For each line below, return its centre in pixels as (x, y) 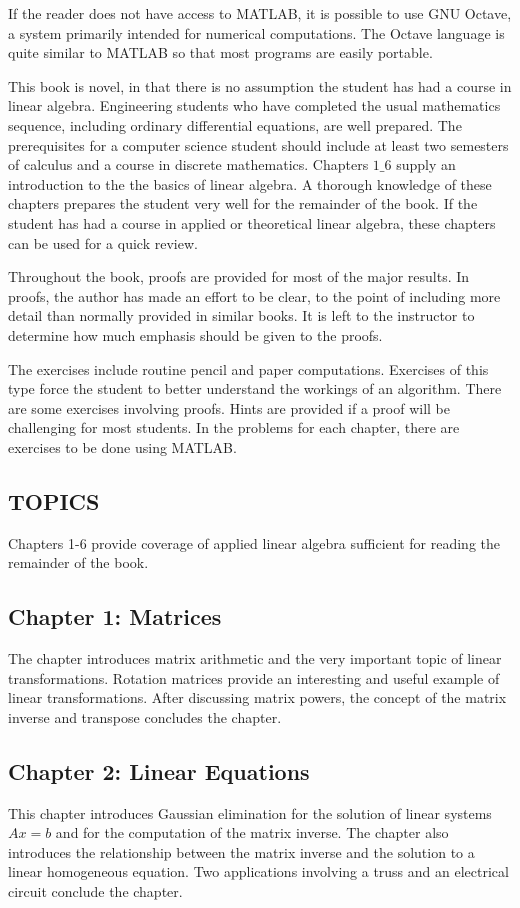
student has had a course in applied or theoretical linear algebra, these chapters (252, 222)
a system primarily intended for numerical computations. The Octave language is (256, 32)
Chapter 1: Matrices (115, 616)
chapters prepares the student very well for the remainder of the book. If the (243, 203)
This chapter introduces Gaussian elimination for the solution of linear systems (250, 812)
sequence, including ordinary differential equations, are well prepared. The (235, 124)
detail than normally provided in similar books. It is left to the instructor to (241, 315)
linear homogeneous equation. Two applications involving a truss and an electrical (258, 871)
